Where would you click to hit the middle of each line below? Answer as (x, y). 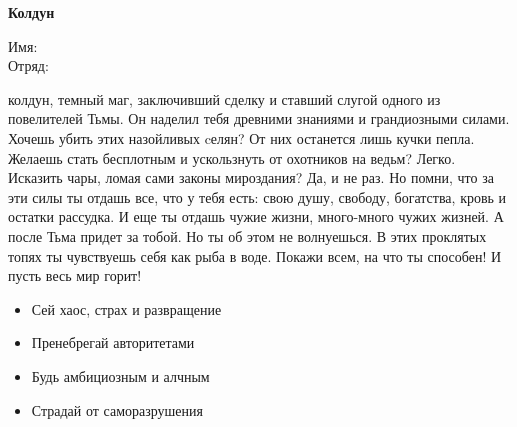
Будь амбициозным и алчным (120, 375)
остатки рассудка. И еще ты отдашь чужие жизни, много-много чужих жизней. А (256, 216)
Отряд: (28, 65)
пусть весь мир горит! (75, 275)
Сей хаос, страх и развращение (126, 308)
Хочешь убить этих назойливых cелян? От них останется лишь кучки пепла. (241, 137)
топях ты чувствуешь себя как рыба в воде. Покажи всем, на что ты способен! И (255, 255)
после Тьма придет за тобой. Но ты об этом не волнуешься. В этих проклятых (247, 235)
